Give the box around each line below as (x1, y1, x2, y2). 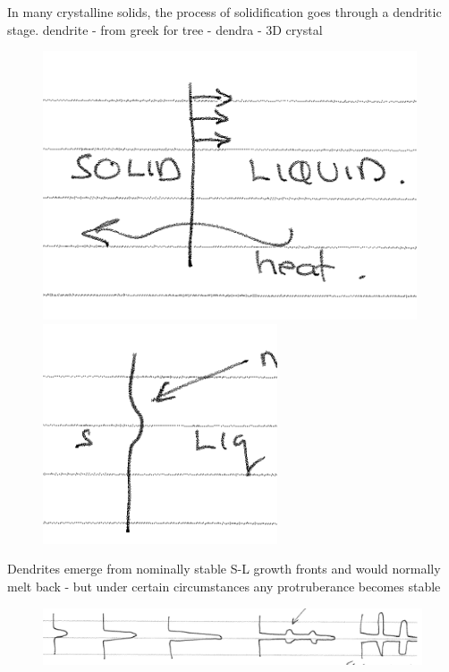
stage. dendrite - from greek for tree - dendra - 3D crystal (7, 20, 323, 38)
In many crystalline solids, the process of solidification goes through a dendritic (7, 3, 442, 21)
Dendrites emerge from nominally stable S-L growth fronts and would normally (7, 559, 441, 578)
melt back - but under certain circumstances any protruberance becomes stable (7, 576, 441, 595)
